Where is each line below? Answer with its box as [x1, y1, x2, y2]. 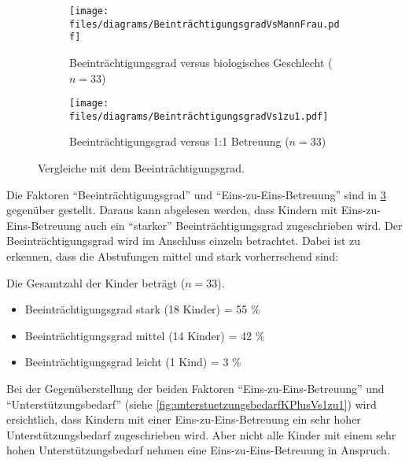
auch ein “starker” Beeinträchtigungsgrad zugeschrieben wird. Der [84, 217, 403, 233]
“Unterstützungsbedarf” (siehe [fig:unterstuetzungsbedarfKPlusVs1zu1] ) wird [6, 395, 377, 412]
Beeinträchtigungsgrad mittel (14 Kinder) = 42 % [24, 327, 265, 343]
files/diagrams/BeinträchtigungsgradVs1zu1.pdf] [69, 110, 329, 122]
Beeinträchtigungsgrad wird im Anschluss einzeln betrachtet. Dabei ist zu [6, 232, 361, 249]
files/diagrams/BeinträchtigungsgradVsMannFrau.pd [69, 18, 340, 30]
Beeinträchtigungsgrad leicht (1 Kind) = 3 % [24, 354, 241, 370]
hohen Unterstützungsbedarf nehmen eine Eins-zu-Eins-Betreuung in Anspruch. [6, 442, 390, 458]
